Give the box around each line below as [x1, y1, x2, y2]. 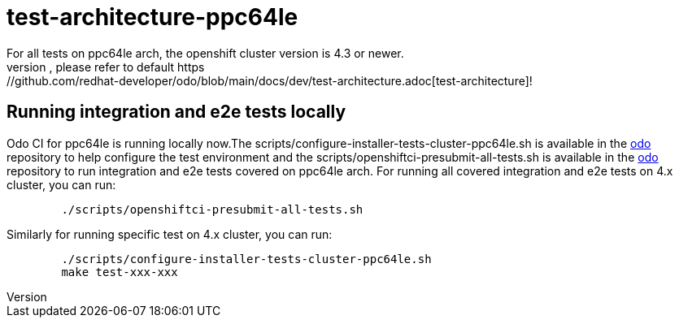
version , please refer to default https [7, 59, 205, 74]
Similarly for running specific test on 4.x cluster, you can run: [7, 227, 333, 241]
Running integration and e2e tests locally [7, 102, 346, 123]
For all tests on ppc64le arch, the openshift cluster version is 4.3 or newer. [7, 45, 404, 60]
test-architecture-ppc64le [7, 3, 298, 31]
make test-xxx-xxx [61, 265, 178, 279]
